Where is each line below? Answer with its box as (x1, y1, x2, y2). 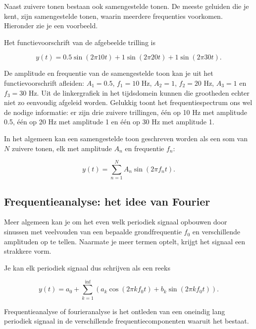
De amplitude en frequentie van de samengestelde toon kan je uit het (4, 68, 213, 78)
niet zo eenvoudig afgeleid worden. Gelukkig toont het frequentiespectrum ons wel (4, 97, 253, 108)
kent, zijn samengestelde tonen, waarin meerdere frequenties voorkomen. (4, 10, 223, 21)
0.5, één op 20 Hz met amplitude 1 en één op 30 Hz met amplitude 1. (4, 116, 214, 127)
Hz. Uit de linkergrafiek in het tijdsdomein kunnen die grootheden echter (28, 87, 250, 98)
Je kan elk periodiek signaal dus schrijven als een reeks (4, 262, 170, 273)
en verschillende (192, 226, 240, 237)
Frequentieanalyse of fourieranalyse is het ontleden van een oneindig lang (4, 306, 225, 316)
